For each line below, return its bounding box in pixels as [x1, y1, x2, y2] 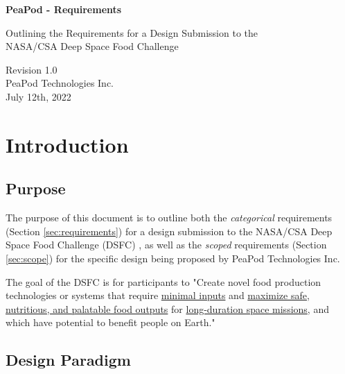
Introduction [6, 130, 129, 158]
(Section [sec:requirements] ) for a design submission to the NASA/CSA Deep [6, 223, 333, 238]
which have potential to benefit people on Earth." [6, 315, 215, 330]
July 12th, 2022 [6, 89, 71, 103]
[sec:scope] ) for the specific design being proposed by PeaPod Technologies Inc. [6, 250, 340, 265]
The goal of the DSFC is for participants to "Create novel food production [6, 274, 321, 289]
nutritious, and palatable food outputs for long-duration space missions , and [6, 301, 329, 316]
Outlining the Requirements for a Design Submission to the [6, 25, 258, 40]
